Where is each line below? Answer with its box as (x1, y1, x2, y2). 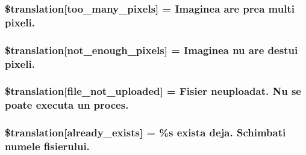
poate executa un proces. (5, 97, 129, 112)
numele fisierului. (5, 139, 90, 154)
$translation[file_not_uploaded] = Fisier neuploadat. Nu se (5, 84, 301, 99)
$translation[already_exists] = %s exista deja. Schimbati (5, 125, 286, 140)
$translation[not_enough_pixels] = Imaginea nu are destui (5, 42, 298, 57)
